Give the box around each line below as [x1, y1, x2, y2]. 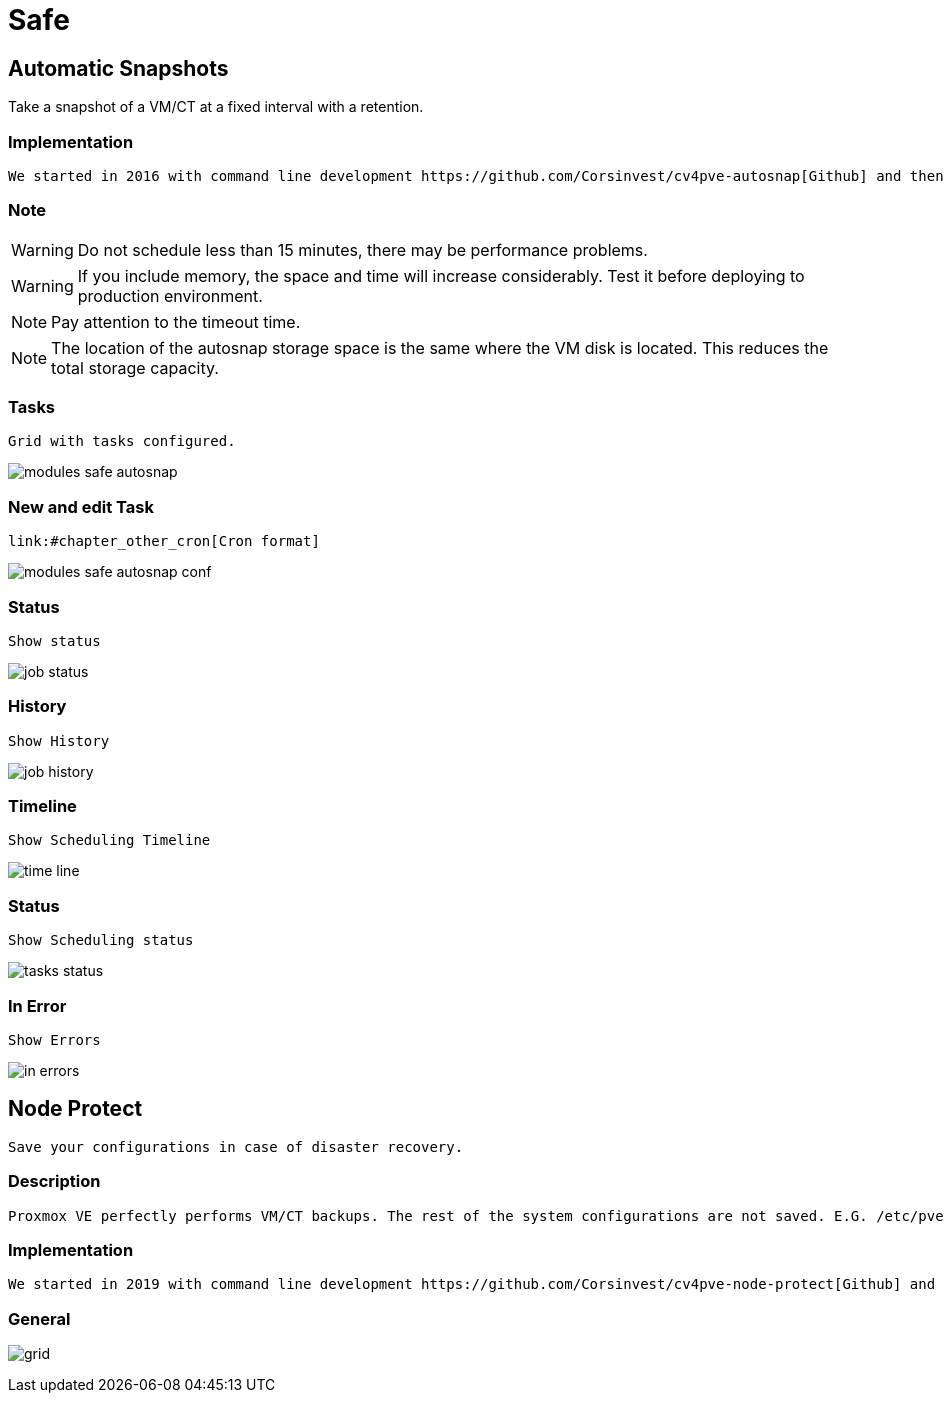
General [8, 1308, 71, 1329]
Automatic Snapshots [8, 55, 229, 81]
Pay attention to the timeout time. [51, 311, 301, 332]
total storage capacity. [51, 357, 219, 378]
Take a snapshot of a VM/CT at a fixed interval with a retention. [8, 98, 424, 116]
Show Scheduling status [8, 932, 194, 949]
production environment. [77, 285, 263, 306]
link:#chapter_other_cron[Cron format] [8, 533, 320, 550]
